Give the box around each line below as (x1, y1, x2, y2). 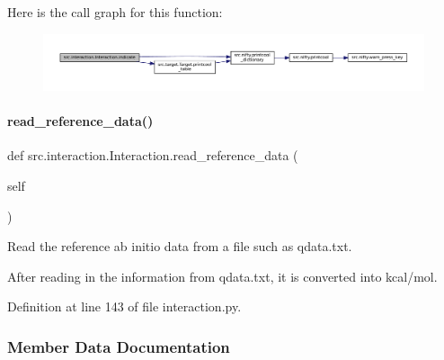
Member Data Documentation (7, 335, 230, 357)
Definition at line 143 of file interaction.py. (7, 297, 242, 316)
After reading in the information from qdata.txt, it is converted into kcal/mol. (7, 266, 438, 285)
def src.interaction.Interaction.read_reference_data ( (7, 146, 298, 165)
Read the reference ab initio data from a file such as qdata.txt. (7, 237, 352, 256)
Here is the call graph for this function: (7, 3, 223, 21)
